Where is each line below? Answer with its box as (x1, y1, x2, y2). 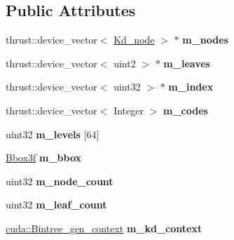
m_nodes (182, 32, 228, 47)
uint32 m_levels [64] (6, 126, 99, 141)
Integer (113, 102, 144, 117)
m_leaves (163, 55, 210, 70)
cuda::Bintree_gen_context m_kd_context (6, 220, 202, 235)
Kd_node (113, 32, 155, 47)
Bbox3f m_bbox (6, 150, 82, 165)
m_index (168, 79, 214, 94)
